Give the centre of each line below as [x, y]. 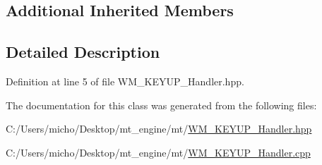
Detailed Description [83, 52]
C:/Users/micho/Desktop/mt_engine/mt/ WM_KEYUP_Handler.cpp [158, 152]
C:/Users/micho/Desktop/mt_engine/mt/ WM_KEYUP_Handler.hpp [159, 129]
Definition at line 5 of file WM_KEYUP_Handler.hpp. [125, 81]
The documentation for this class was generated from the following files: [161, 105]
